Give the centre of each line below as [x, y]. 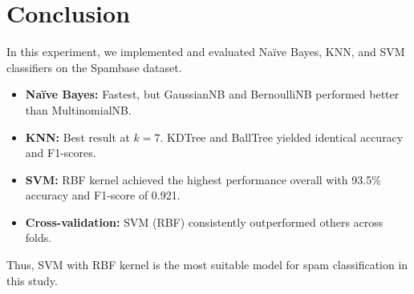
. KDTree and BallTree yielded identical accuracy [282, 137]
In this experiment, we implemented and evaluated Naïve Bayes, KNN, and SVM [206, 52]
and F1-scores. [61, 153]
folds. [39, 238]
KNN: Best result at [77, 137]
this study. [32, 280]
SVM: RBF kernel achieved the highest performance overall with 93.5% [203, 179]
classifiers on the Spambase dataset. [94, 67]
